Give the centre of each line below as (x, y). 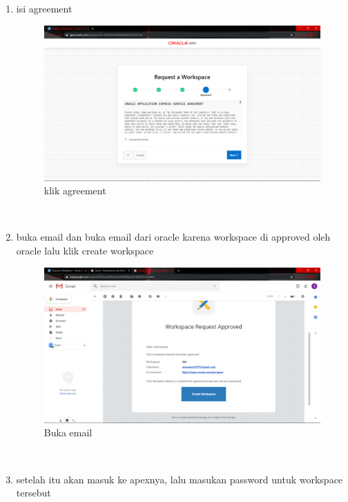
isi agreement (44, 8)
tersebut (33, 493)
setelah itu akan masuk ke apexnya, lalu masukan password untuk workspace (180, 479)
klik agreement (75, 190)
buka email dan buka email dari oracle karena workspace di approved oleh (173, 237)
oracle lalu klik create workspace (85, 251)
